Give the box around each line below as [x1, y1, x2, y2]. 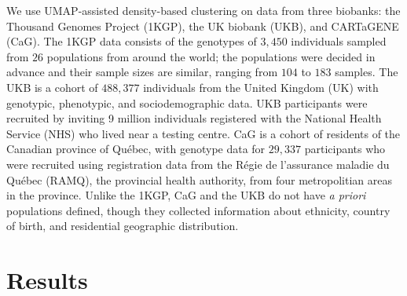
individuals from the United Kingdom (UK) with [143, 79, 379, 95]
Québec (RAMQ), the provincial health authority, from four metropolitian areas [6, 171, 392, 188]
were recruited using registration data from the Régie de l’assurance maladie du [6, 155, 390, 172]
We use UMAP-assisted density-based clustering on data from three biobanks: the [6, 2, 401, 18]
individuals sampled [291, 33, 387, 49]
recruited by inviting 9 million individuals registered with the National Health [6, 110, 382, 126]
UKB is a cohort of [6, 79, 98, 95]
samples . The [335, 64, 398, 80]
